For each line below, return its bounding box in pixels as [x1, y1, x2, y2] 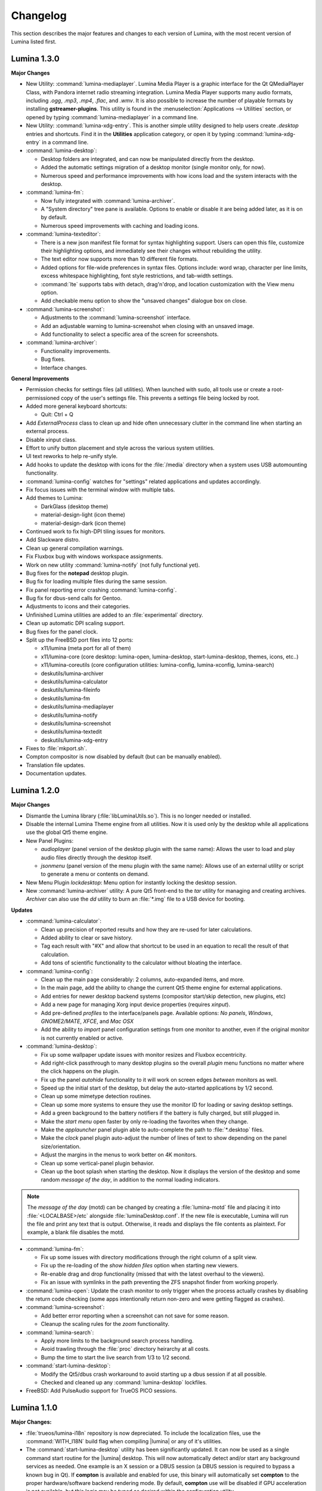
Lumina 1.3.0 [11, 54, 60, 64]
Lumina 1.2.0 [11, 785, 60, 796]
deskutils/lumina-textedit [41, 728, 103, 735]
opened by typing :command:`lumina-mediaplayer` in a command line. [26, 113, 199, 120]
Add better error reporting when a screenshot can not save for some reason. [41, 1312, 230, 1319]
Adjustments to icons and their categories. [26, 603, 131, 610]
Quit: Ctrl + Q [41, 411, 74, 418]
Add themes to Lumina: [26, 494, 83, 502]
